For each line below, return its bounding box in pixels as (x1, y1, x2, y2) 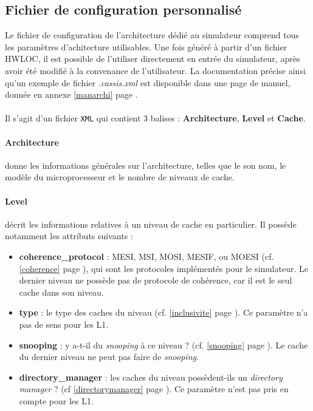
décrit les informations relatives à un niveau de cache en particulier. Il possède (5, 217, 297, 230)
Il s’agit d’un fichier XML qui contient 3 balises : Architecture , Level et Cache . (5, 112, 306, 124)
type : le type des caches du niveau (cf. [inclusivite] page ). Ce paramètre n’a (19, 306, 308, 319)
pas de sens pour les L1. (19, 318, 109, 330)
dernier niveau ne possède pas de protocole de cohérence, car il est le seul (19, 274, 292, 287)
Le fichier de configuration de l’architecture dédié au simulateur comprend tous (5, 29, 299, 41)
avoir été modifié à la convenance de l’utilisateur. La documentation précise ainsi (5, 64, 306, 76)
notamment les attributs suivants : (5, 229, 133, 242)
